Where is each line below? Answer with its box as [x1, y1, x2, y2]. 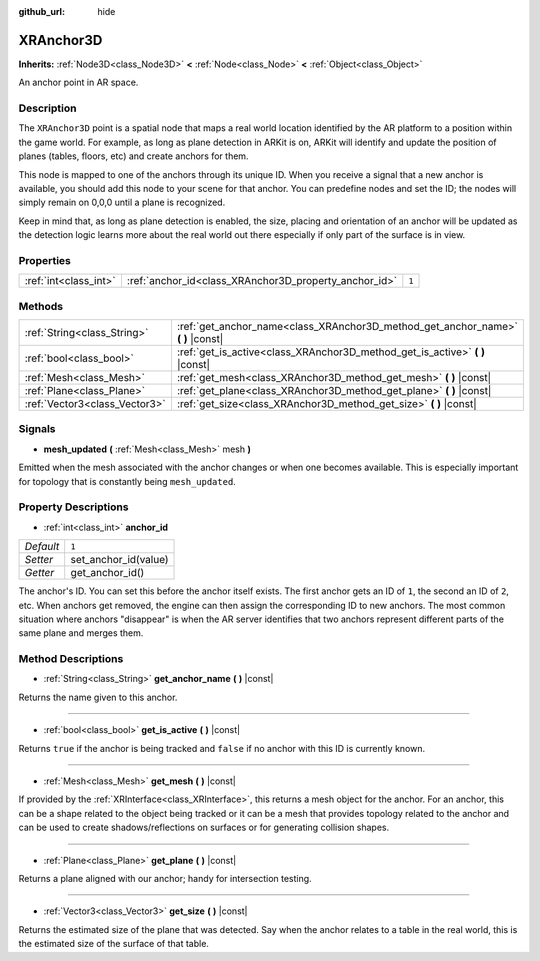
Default [24, 540, 60, 554]
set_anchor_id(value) [70, 553, 169, 567]
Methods [18, 299, 64, 313]
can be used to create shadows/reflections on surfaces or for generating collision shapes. [18, 821, 390, 834]
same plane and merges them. [18, 627, 144, 639]
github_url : [18, 6, 65, 17]
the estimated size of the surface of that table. [18, 938, 210, 950]
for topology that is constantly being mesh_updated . [18, 475, 237, 487]
